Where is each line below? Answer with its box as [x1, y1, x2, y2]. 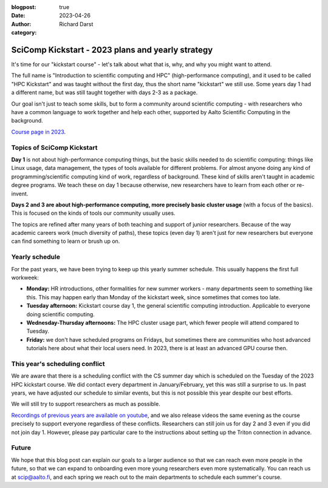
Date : [11, 12, 26, 19]
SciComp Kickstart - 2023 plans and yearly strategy [11, 44, 213, 55]
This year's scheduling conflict [11, 359, 105, 368]
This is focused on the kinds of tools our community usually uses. [11, 209, 176, 217]
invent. [11, 190, 29, 197]
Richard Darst [59, 20, 94, 27]
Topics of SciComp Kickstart [11, 143, 98, 152]
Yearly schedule [11, 252, 61, 261]
